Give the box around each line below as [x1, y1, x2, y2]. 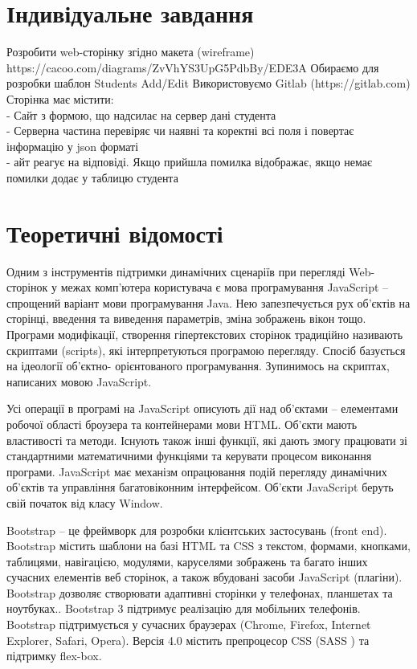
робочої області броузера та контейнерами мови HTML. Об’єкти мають [6, 415, 358, 432]
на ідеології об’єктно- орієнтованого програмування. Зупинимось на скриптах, [6, 357, 390, 374]
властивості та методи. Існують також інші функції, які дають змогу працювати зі [6, 431, 407, 448]
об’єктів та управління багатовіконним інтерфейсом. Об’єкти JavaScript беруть [6, 479, 394, 496]
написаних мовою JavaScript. [6, 373, 152, 390]
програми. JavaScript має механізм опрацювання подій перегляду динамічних [6, 463, 387, 479]
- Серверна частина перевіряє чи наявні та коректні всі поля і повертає [6, 122, 354, 139]
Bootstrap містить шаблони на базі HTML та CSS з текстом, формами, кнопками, [6, 537, 411, 554]
